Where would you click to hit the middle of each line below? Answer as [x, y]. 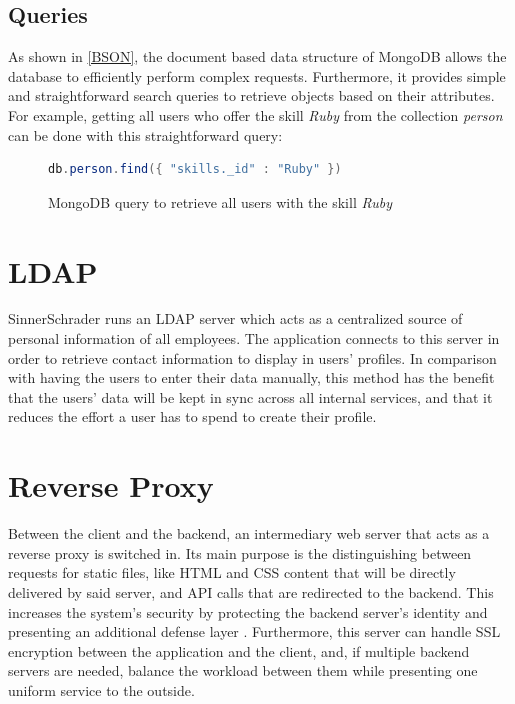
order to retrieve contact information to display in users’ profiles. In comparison [252, 357]
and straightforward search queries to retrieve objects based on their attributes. [251, 95]
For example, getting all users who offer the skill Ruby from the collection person [255, 114]
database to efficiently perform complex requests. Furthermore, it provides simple [257, 75]
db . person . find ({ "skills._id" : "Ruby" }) [195, 169]
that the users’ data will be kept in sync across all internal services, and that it [250, 396]
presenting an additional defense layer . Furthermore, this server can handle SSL [254, 631]
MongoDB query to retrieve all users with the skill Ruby [220, 201]
